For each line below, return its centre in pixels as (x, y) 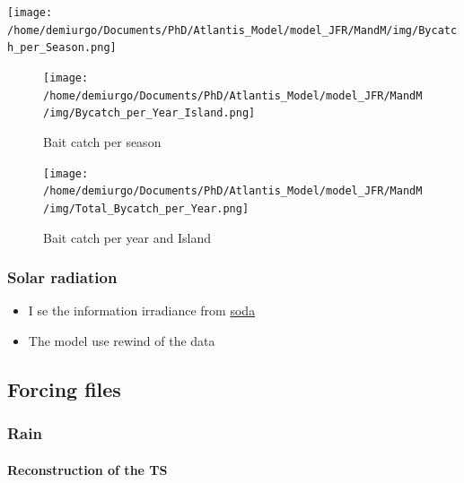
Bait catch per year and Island (127, 237)
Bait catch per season (102, 141)
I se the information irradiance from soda (142, 310)
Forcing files (64, 388)
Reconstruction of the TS (88, 469)
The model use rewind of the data (122, 340)
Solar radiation (62, 277)
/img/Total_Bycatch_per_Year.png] (146, 208)
